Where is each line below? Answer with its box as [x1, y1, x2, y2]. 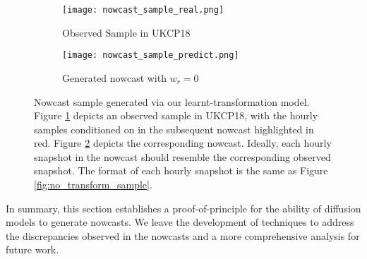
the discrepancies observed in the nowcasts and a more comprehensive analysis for [6, 228, 360, 243]
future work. [6, 242, 59, 257]
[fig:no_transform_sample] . [34, 177, 152, 192]
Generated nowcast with [62, 70, 167, 85]
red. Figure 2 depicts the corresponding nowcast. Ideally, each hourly [34, 135, 332, 150]
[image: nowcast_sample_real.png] [62, 5, 224, 15]
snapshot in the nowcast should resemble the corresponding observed [34, 149, 331, 164]
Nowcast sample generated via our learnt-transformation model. [34, 94, 310, 109]
